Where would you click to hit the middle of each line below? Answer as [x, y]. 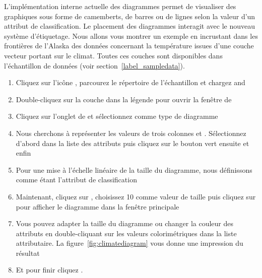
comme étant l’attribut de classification [76, 180]
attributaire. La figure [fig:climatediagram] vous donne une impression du [129, 243]
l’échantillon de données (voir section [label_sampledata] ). [94, 65]
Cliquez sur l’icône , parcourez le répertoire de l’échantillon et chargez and [130, 82]
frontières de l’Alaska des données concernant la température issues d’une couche [129, 46]
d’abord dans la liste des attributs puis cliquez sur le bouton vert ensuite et [133, 143]
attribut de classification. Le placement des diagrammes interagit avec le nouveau [129, 26]
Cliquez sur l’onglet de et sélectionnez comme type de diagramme [117, 116]
